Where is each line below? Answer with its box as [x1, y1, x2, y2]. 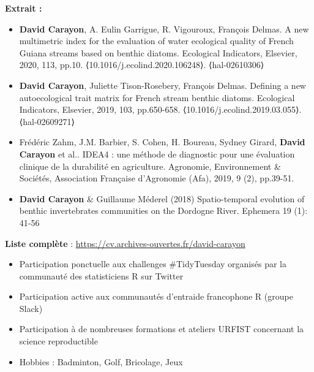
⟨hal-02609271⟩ [19, 115, 75, 127]
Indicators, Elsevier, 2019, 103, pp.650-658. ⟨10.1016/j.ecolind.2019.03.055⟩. [19, 103, 302, 116]
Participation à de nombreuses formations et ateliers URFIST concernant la [19, 322, 304, 335]
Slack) [19, 302, 43, 314]
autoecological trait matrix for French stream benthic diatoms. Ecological [19, 91, 295, 104]
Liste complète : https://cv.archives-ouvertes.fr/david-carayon [5, 237, 245, 249]
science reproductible [19, 335, 98, 347]
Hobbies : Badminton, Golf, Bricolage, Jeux [19, 355, 183, 368]
